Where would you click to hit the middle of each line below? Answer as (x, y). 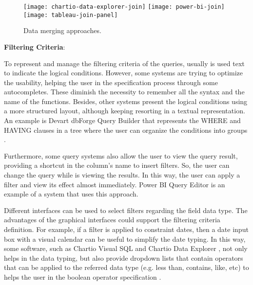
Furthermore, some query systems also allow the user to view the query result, (121, 155)
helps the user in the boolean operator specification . (83, 276)
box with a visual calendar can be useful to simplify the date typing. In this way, (125, 239)
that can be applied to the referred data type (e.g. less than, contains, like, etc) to (126, 267)
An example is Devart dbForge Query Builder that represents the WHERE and (122, 120)
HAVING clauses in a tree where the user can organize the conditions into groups (126, 130)
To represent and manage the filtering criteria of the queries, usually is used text (124, 63)
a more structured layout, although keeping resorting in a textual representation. (125, 111)
